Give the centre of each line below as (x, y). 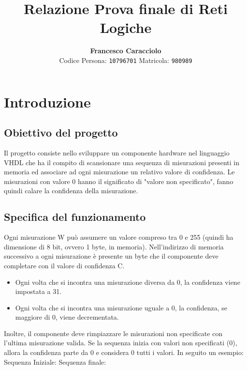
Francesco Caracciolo (126, 51)
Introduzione (47, 101)
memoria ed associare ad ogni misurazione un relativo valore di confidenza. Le (119, 172)
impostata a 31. (38, 291)
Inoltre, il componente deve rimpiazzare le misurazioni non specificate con (113, 333)
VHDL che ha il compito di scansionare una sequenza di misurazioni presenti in (122, 162)
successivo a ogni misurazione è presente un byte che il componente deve (111, 256)
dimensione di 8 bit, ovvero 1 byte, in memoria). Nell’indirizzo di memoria (114, 246)
